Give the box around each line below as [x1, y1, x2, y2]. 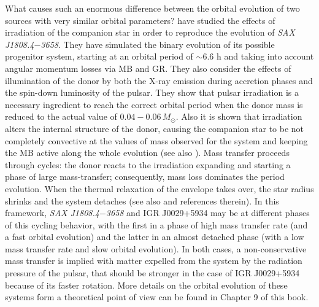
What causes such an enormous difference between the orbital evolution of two [5, 2, 300, 14]
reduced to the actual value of [5, 110, 117, 123]
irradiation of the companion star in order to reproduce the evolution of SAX [5, 26, 295, 39]
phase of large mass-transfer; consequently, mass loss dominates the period [5, 170, 285, 183]
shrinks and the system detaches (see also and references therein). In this [5, 194, 279, 207]
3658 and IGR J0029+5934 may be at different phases [106, 206, 310, 219]
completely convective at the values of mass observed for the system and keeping [5, 134, 308, 147]
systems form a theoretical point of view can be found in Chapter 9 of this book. [5, 290, 309, 303]
